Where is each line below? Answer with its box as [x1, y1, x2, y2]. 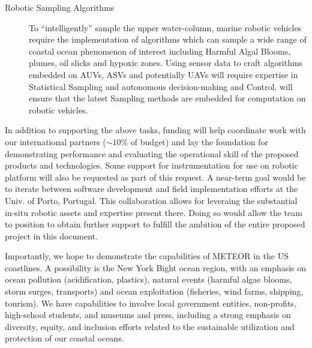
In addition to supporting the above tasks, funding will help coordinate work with [5, 124, 306, 136]
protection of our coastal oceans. [5, 332, 124, 344]
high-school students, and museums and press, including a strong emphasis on [5, 308, 291, 321]
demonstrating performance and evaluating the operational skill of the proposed [5, 147, 299, 160]
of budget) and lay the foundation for [130, 135, 268, 148]
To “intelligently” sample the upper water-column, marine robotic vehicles [29, 21, 302, 34]
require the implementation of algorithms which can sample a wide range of [29, 33, 307, 46]
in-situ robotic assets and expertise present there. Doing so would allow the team [5, 206, 302, 218]
